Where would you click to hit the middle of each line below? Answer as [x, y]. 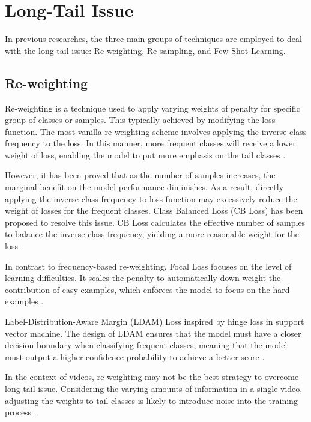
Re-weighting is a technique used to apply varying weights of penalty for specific [152, 108]
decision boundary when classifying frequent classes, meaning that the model [146, 345]
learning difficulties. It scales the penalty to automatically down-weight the [143, 278]
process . [21, 412]
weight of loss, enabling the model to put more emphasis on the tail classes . [145, 155]
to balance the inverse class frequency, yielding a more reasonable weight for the [152, 234]
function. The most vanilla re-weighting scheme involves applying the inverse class [156, 131]
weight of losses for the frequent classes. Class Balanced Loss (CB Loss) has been [154, 210]
